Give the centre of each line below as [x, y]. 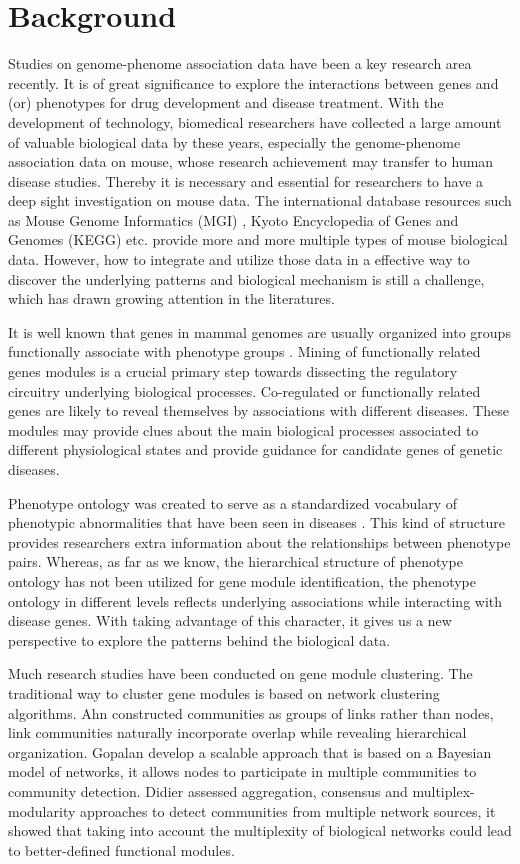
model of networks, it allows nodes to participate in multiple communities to [242, 771]
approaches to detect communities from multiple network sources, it [288, 810]
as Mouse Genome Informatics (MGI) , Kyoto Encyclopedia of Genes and [233, 219]
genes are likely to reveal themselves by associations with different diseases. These [258, 410]
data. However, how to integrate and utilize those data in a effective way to [239, 259]
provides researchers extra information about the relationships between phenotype [259, 541]
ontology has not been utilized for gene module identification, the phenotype [242, 580]
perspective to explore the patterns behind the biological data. [199, 639]
